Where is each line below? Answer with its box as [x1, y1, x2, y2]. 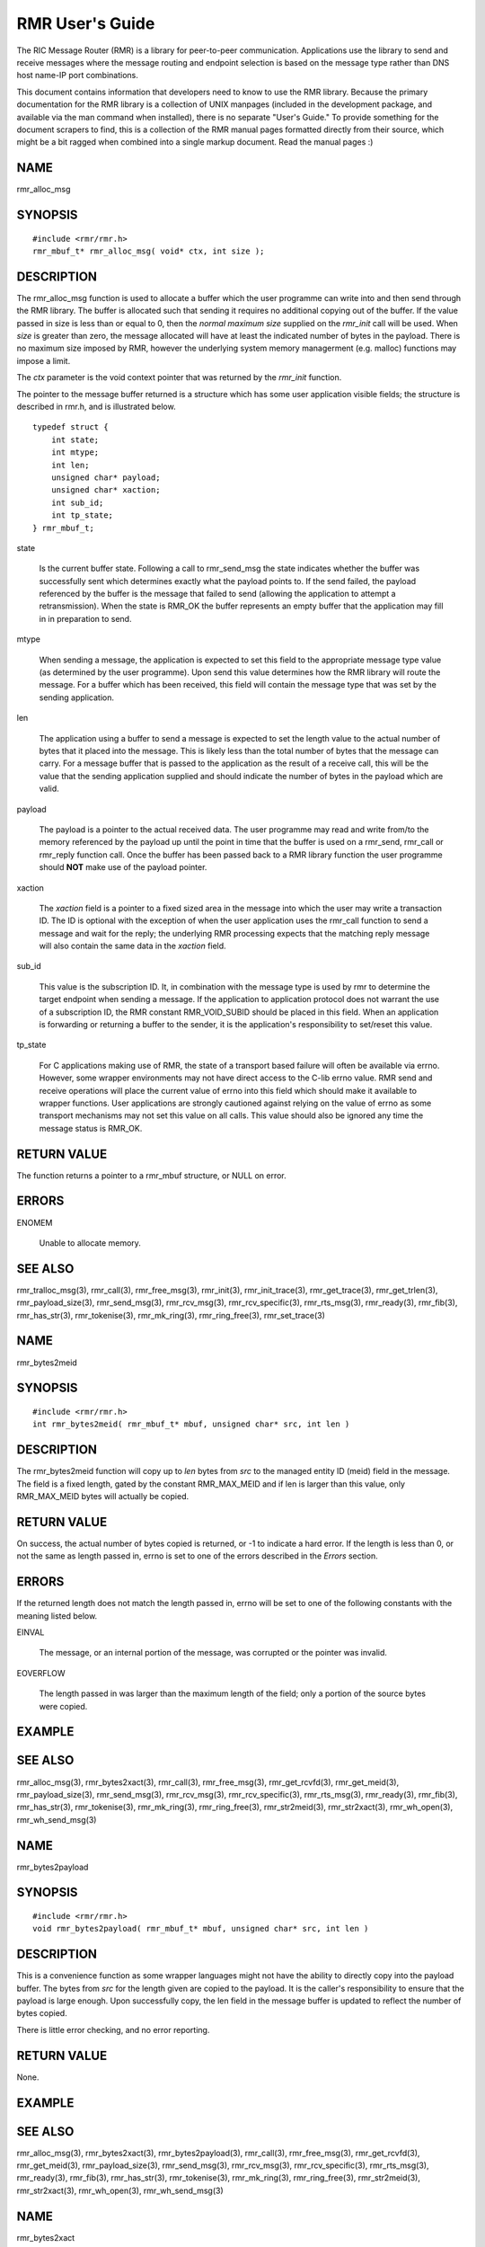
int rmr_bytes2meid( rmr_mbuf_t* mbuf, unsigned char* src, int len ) [32, 1419, 350, 1429]
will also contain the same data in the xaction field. [39, 940, 226, 952]
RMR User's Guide [16, 13, 155, 33]
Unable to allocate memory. [39, 1237, 141, 1248]
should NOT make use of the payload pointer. [39, 862, 207, 873]
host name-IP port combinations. [16, 70, 139, 81]
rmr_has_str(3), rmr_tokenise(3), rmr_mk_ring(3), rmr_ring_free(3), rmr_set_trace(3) [16, 1310, 325, 1320]
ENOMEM [16, 1217, 53, 1228]
